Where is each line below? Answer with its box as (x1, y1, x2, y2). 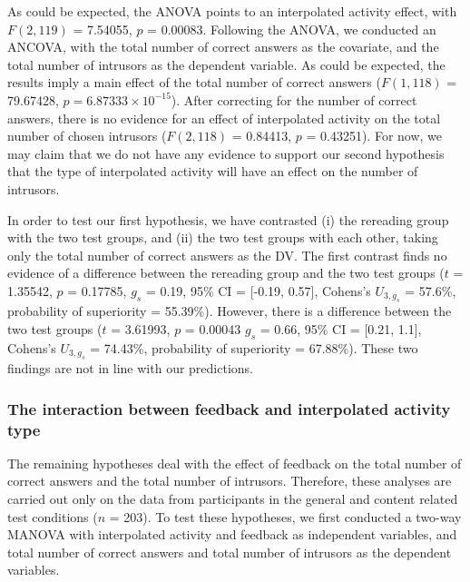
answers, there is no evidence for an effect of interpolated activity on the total (7, 108, 441, 127)
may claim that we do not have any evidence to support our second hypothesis (7, 143, 445, 163)
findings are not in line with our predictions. (7, 359, 253, 378)
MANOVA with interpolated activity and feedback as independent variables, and (7, 525, 457, 544)
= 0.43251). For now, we (306, 126, 443, 145)
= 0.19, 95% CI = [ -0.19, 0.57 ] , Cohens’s (145, 281, 371, 300)
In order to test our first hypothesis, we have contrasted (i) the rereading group (7, 210, 449, 229)
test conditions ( (7, 507, 98, 526)
